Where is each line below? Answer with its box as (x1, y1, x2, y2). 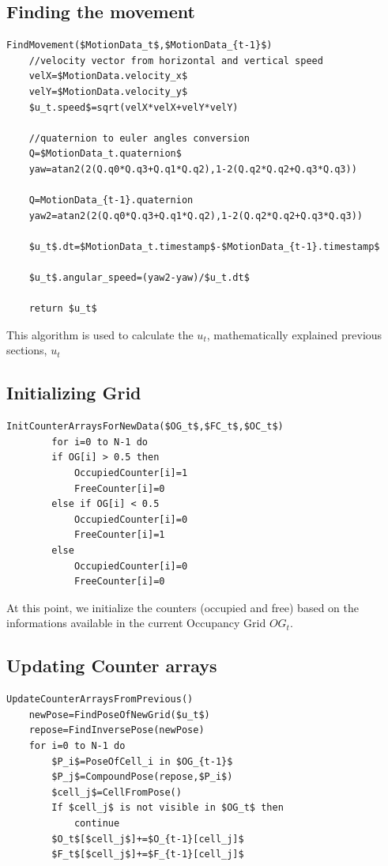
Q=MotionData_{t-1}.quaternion (28, 195, 194, 206)
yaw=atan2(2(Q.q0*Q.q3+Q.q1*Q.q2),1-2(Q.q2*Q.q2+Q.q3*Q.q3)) (28, 163, 357, 175)
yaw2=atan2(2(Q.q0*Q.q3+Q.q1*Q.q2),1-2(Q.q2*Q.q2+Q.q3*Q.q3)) (28, 210, 364, 221)
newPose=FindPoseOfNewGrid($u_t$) (28, 709, 210, 720)
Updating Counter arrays (6, 653, 217, 678)
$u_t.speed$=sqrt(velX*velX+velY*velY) (28, 101, 239, 113)
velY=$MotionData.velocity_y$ (28, 85, 188, 97)
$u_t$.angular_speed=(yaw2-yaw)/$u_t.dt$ (28, 272, 250, 284)
